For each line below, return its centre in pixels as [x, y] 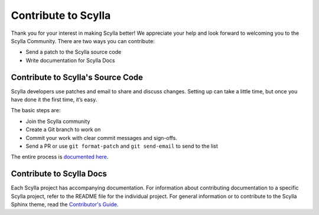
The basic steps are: [36, 110]
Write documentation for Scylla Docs [70, 60]
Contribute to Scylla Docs [59, 174]
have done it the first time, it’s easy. [54, 100]
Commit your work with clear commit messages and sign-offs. [101, 138]
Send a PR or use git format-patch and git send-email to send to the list [122, 146]
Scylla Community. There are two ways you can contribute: [83, 41]
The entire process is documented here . [60, 157]
